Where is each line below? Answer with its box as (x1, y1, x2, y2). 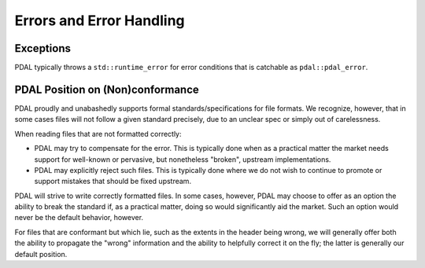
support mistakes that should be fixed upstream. (34, 177, 192, 186)
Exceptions (14, 42, 71, 55)
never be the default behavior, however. (14, 213, 144, 222)
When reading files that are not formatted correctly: (14, 129, 182, 138)
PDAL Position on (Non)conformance (14, 83, 200, 96)
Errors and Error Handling (14, 12, 185, 29)
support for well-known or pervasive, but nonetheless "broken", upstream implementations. (34, 154, 331, 164)
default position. (14, 249, 68, 259)
